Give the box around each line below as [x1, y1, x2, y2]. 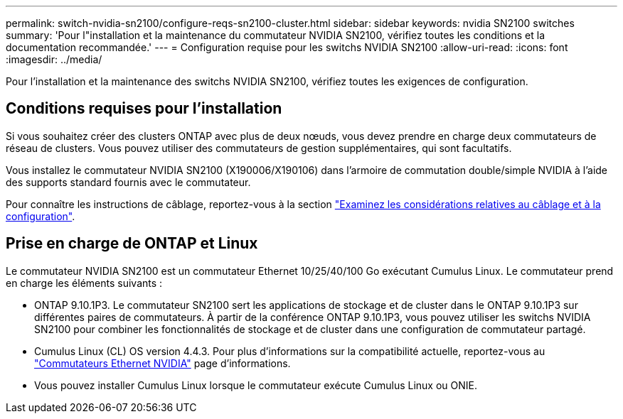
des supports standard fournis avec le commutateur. [6, 175, 251, 188]
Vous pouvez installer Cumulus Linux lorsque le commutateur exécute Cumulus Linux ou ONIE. [34, 379, 477, 391]
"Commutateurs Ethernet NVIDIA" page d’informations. [34, 357, 291, 369]
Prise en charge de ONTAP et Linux [6, 234, 258, 253]
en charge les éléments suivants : [6, 276, 163, 289]
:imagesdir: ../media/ [6, 53, 102, 65]
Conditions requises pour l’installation [6, 99, 282, 118]
